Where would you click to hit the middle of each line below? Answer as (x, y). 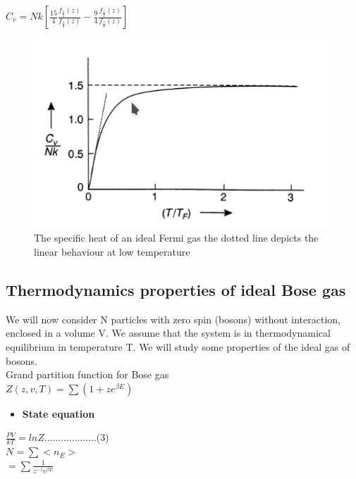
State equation (59, 413)
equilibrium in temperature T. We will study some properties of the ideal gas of (178, 346)
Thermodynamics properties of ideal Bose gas (176, 289)
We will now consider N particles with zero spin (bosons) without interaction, (173, 319)
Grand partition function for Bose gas (87, 374)
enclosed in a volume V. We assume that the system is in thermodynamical (168, 333)
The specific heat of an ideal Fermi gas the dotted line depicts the (176, 238)
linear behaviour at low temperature (112, 251)
